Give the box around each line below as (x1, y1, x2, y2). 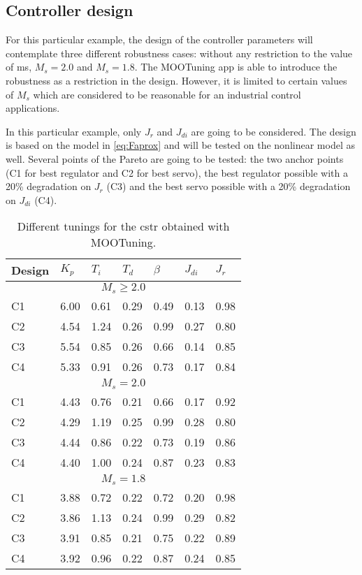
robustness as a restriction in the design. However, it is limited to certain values (6, 73, 347, 87)
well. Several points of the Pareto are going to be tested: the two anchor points (6, 151, 344, 166)
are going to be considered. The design (191, 124, 356, 138)
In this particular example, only (6, 124, 142, 138)
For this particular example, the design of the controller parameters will (6, 32, 313, 47)
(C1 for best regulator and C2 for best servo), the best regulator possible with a (6, 165, 348, 180)
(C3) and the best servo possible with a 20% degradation (106, 179, 351, 194)
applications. (6, 101, 60, 115)
